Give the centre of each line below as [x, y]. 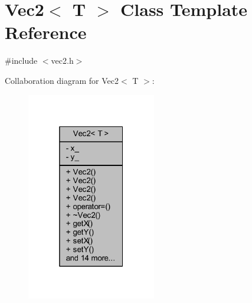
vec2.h [62, 61]
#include [21, 61]
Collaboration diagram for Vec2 [62, 80]
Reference [46, 32]
